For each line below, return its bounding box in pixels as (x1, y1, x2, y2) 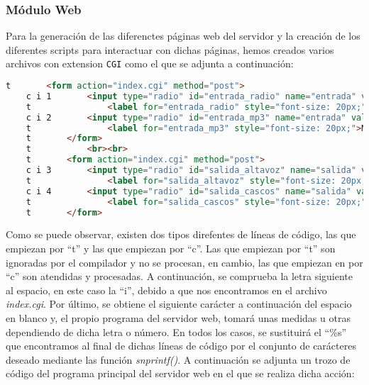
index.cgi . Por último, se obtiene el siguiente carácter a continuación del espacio (6, 296, 352, 311)
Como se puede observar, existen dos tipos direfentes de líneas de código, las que (6, 227, 356, 242)
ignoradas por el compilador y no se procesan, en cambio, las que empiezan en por (6, 255, 363, 269)
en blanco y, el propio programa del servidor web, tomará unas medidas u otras (6, 311, 351, 325)
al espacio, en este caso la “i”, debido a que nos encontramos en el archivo (6, 282, 327, 297)
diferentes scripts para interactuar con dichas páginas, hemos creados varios (6, 42, 334, 57)
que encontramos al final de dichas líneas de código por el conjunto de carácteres (6, 338, 356, 353)
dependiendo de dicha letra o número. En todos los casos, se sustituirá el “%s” (6, 324, 347, 339)
